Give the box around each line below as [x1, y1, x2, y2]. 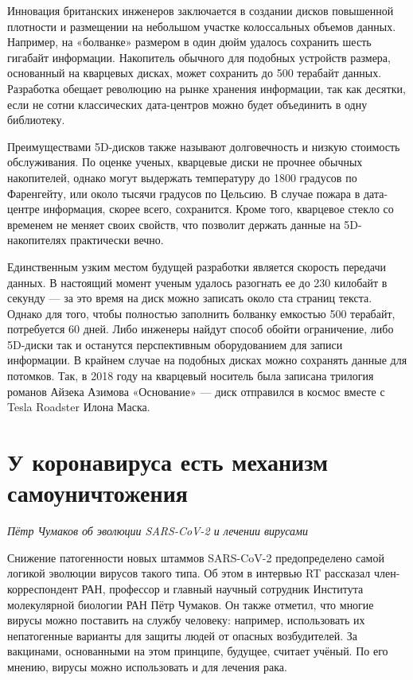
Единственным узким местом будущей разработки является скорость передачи [7, 258, 386, 274]
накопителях [7, 231, 67, 248]
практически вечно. [70, 231, 164, 248]
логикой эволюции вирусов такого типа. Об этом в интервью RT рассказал [7, 565, 371, 581]
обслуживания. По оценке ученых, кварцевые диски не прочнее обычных [7, 153, 363, 170]
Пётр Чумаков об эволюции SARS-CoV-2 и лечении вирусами [7, 523, 308, 539]
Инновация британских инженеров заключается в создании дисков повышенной [7, 2, 394, 18]
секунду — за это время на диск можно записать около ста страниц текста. [7, 289, 372, 306]
